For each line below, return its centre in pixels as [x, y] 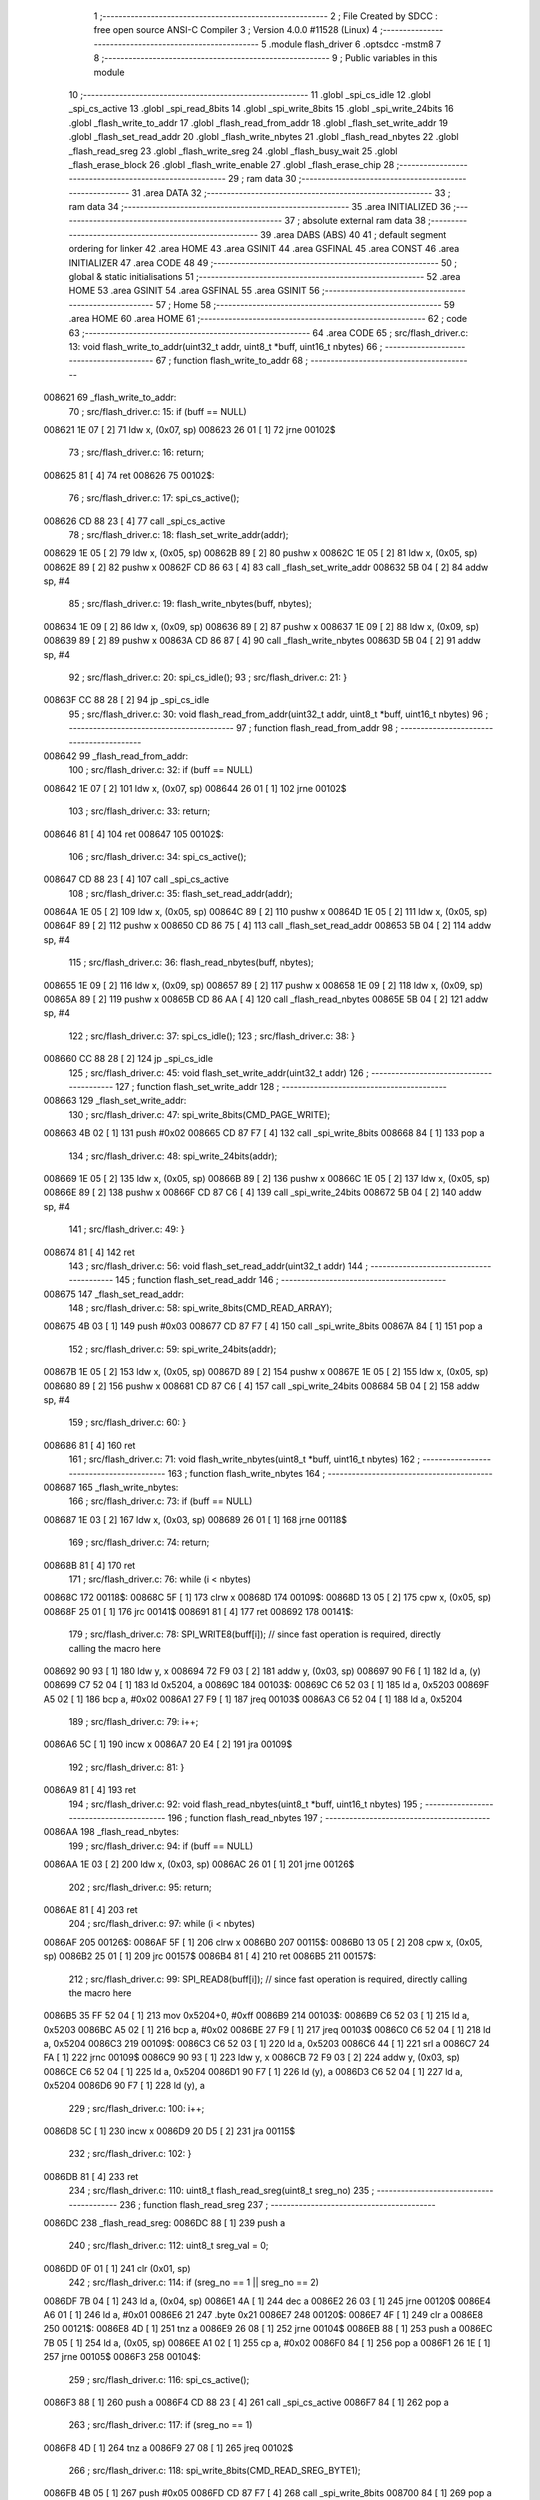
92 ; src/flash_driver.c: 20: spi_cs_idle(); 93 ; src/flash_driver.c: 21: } [208, 677]
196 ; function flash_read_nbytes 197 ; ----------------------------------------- [329, 1818]
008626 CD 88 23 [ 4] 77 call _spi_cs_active [134, 521]
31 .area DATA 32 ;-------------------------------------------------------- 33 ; [291, 192]
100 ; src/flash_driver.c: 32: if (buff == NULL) [161, 770]
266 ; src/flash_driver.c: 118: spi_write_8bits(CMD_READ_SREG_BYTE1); [214, 2471]
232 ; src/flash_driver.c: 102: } [130, 2154]
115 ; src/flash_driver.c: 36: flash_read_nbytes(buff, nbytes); [191, 962]
